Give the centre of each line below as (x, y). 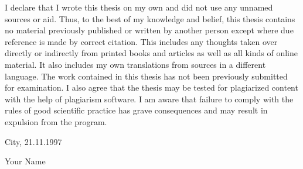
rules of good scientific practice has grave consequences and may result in (136, 110)
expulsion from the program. (56, 121)
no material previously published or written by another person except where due (149, 30)
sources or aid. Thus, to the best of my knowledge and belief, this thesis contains (150, 18)
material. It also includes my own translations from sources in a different (135, 64)
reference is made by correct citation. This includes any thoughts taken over (141, 41)
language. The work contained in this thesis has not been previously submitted (146, 76)
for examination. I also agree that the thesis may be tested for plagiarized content (151, 87)
